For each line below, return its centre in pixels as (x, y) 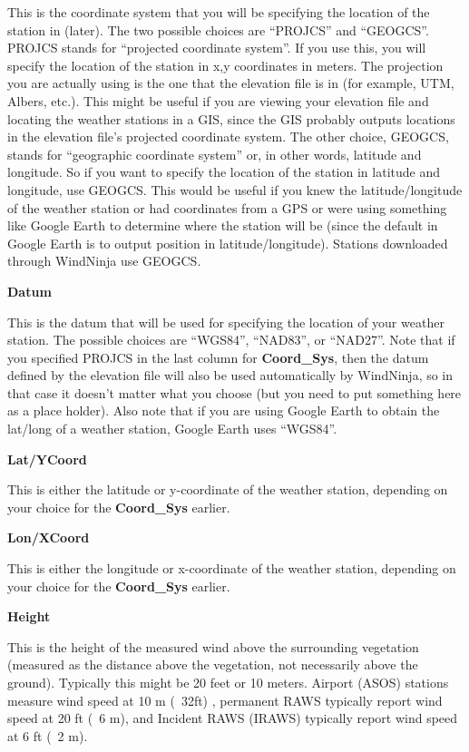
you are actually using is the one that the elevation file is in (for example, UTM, (231, 83)
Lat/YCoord (47, 459)
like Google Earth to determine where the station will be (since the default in (223, 225)
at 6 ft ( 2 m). (48, 735)
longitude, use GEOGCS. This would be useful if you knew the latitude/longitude (235, 189)
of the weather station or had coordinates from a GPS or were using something (227, 207)
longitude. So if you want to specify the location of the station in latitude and (224, 172)
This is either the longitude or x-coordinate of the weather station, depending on (232, 568)
